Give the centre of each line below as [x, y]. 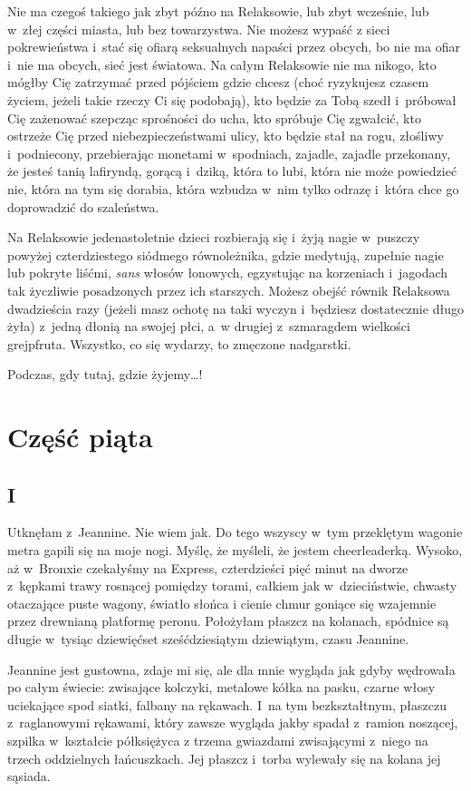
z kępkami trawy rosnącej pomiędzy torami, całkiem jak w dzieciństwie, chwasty [232, 586]
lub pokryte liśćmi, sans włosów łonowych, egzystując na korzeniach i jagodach [228, 273]
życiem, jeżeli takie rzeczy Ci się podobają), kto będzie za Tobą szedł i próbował [232, 99]
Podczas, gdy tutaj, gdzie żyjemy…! [105, 374]
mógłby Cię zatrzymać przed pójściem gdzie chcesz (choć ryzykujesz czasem [218, 82]
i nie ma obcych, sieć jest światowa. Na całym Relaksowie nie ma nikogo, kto [222, 64]
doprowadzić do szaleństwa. [83, 206]
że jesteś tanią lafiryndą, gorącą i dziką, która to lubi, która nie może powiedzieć [232, 171]
